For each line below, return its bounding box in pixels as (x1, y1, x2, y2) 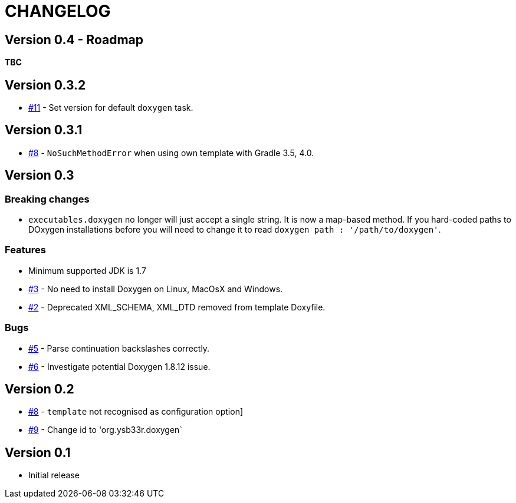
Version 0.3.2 (5, 77, 86, 92)
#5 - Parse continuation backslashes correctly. (28, 343, 210, 353)
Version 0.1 (5, 445, 71, 460)
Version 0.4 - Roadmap (5, 32, 144, 47)
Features (5, 244, 46, 256)
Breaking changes (5, 193, 90, 205)
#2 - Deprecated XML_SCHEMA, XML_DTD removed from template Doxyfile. (28, 302, 326, 312)
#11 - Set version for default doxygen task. (28, 102, 193, 113)
